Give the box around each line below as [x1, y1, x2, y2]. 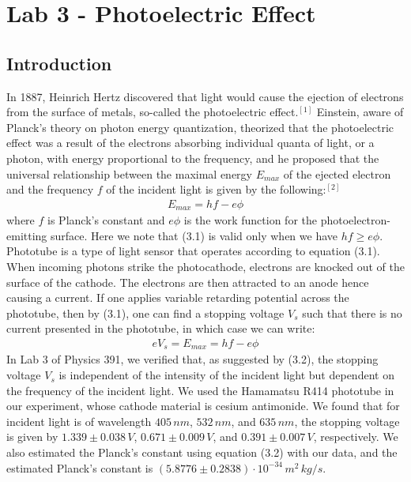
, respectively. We [313, 428, 398, 445]
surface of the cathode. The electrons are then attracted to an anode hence [6, 273, 369, 290]
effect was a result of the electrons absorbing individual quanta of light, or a [6, 134, 375, 151]
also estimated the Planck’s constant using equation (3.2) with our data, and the [6, 444, 398, 461]
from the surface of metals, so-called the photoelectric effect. [6, 104, 299, 120]
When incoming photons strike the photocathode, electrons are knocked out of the [6, 258, 405, 274]
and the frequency [6, 181, 94, 198]
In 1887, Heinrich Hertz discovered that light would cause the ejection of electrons [6, 88, 404, 104]
